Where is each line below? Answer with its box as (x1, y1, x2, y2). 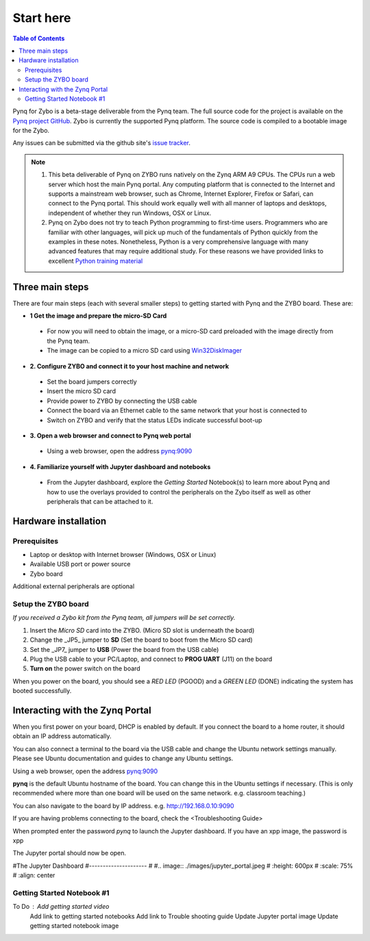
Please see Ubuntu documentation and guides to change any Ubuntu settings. (12, 754, 234, 763)
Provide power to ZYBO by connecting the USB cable (47, 397, 197, 405)
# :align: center (12, 871, 56, 879)
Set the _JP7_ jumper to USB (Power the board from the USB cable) (29, 645, 219, 653)
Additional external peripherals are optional (12, 582, 135, 590)
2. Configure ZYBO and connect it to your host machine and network (29, 362, 230, 370)
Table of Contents (12, 34, 65, 42)
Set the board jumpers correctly (47, 377, 137, 386)
